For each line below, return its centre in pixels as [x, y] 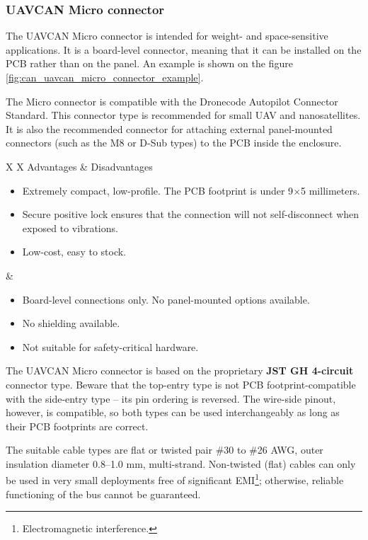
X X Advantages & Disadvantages [79, 166]
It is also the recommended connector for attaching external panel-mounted [169, 128]
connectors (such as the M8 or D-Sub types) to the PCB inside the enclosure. [174, 143]
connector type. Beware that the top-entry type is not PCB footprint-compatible [181, 384]
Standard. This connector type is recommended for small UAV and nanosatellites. [183, 115]
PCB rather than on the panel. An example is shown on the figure [149, 63]
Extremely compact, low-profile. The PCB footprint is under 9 [158, 190]
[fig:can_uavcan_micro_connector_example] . [105, 77]
